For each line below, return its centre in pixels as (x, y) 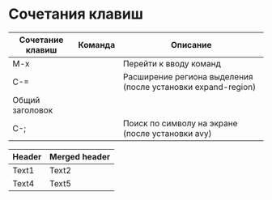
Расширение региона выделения (188, 76)
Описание (191, 45)
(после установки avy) (167, 133)
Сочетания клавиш (76, 14)
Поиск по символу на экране (180, 123)
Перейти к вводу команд (172, 63)
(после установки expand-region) (189, 87)
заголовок (33, 110)
